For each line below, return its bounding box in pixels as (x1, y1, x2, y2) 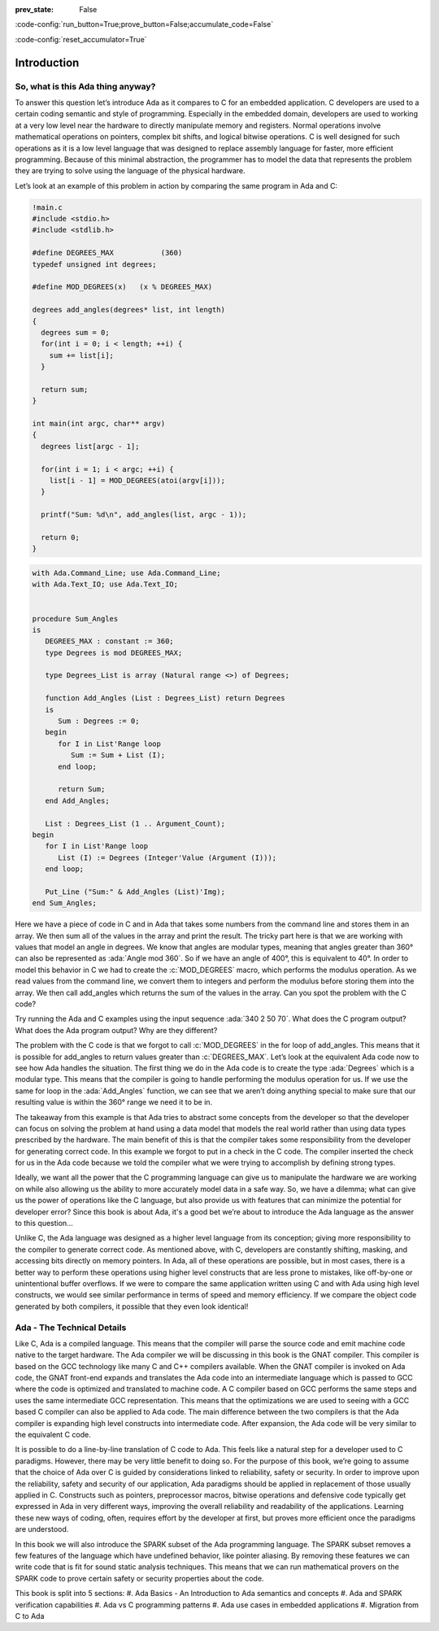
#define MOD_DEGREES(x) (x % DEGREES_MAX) (32, 282, 213, 292)
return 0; (41, 533, 80, 542)
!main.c (32, 203, 63, 212)
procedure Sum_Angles (32, 614, 119, 623)
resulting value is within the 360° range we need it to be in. (15, 1097, 213, 1107)
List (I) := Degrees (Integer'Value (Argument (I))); (58, 853, 277, 862)
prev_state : (15, 5, 54, 14)
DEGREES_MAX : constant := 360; (45, 637, 174, 646)
